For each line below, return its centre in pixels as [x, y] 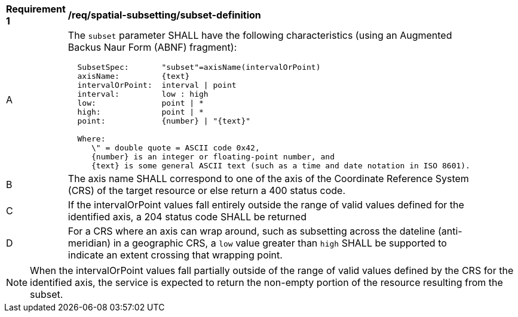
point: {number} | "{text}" [164, 121]
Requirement [36, 9]
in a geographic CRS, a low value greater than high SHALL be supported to [280, 243]
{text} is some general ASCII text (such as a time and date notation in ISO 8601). [281, 166]
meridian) [89, 243]
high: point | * [140, 112]
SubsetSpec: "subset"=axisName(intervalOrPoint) [199, 67]
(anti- [450, 231]
